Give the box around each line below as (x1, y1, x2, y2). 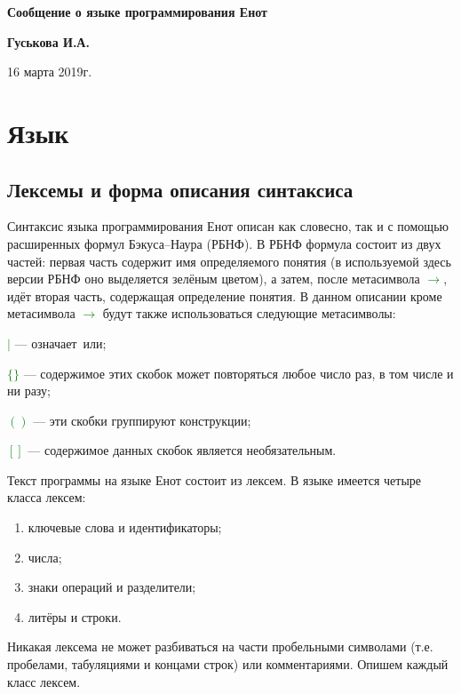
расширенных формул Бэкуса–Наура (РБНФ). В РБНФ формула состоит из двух (7, 234, 441, 252)
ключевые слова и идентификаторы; (28, 518, 222, 537)
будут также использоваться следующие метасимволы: (102, 304, 396, 323)
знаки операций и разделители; (28, 578, 196, 596)
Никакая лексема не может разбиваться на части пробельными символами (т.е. (7, 637, 433, 656)
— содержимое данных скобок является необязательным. (28, 441, 337, 459)
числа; (28, 547, 62, 566)
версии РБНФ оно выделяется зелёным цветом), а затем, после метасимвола (7, 269, 420, 288)
